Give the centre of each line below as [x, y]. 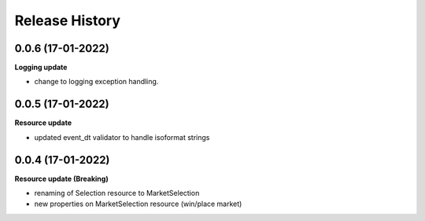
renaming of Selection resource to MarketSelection [117, 193]
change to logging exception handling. [96, 82]
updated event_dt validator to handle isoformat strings [122, 137]
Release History [68, 20]
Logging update [41, 68]
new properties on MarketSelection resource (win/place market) [138, 204]
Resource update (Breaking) [62, 179]
